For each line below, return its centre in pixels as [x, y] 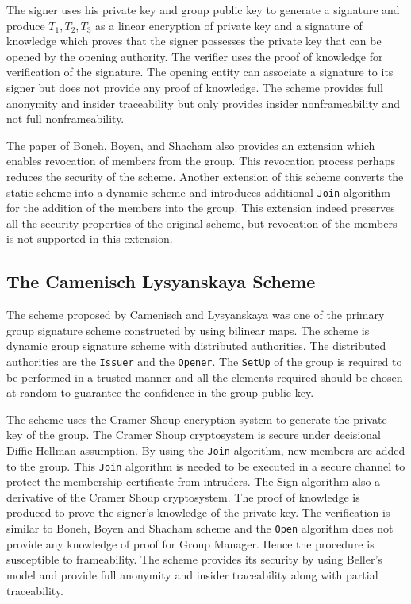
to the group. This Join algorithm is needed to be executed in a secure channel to [206, 466]
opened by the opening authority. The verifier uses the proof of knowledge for [195, 56]
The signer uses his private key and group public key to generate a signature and [203, 10]
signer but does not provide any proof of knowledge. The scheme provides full [195, 87]
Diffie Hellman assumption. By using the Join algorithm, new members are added [206, 450]
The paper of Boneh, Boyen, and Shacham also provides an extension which [191, 145]
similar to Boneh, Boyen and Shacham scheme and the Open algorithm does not [200, 528]
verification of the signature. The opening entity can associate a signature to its [200, 72]
